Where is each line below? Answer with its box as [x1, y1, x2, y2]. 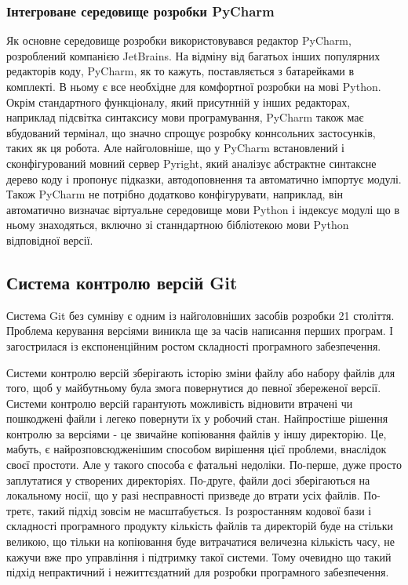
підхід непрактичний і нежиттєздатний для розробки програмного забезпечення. [6, 564, 389, 580]
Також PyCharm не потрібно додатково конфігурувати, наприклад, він [6, 186, 344, 202]
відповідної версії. [6, 231, 93, 248]
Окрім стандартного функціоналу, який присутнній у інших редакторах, [6, 93, 351, 110]
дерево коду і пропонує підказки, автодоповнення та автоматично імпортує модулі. [6, 170, 402, 187]
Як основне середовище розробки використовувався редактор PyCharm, [6, 32, 352, 49]
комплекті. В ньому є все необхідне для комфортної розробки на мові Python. [6, 78, 381, 94]
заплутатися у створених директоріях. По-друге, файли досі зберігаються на [6, 471, 370, 488]
